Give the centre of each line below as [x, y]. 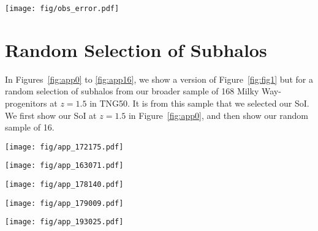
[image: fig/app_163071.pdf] [64, 166]
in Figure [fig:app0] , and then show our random [218, 115]
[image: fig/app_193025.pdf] [64, 222]
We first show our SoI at [51, 115]
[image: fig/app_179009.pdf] [64, 203]
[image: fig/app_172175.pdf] [64, 147]
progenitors [26, 103]
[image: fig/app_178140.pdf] [64, 185]
